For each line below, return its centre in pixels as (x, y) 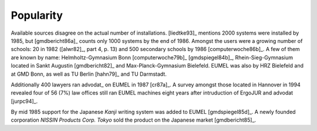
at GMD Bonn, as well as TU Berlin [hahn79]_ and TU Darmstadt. (89, 74)
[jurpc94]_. (24, 101)
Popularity (37, 15)
